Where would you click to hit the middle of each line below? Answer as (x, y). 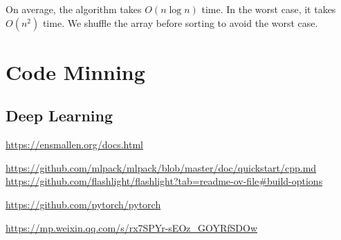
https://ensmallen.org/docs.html (75, 144)
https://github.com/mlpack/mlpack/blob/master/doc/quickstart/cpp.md (161, 167)
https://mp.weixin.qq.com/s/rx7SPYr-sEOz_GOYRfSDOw (132, 227)
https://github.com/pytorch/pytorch (83, 204)
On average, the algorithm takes (74, 9)
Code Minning (75, 71)
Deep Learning (59, 116)
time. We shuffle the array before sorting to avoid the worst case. (180, 22)
